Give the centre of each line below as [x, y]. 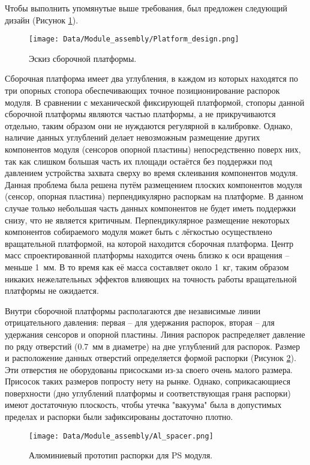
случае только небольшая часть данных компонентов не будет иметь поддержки [151, 208]
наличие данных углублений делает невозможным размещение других [133, 137]
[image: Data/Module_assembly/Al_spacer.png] [121, 436]
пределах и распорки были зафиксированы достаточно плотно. [119, 417]
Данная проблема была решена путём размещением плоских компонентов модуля [154, 184]
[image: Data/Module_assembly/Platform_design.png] [134, 39]
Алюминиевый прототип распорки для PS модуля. [121, 455]
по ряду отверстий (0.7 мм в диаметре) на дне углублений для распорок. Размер [153, 346]
